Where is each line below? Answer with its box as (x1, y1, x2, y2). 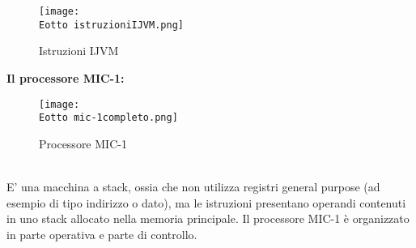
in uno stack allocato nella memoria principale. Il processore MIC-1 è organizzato (6, 210, 410, 227)
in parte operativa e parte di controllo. (6, 225, 197, 242)
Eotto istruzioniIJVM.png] (39, 19, 184, 31)
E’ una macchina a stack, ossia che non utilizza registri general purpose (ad (6, 178, 380, 195)
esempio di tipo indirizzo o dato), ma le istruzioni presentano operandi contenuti (6, 194, 406, 211)
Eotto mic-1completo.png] (39, 112, 178, 124)
